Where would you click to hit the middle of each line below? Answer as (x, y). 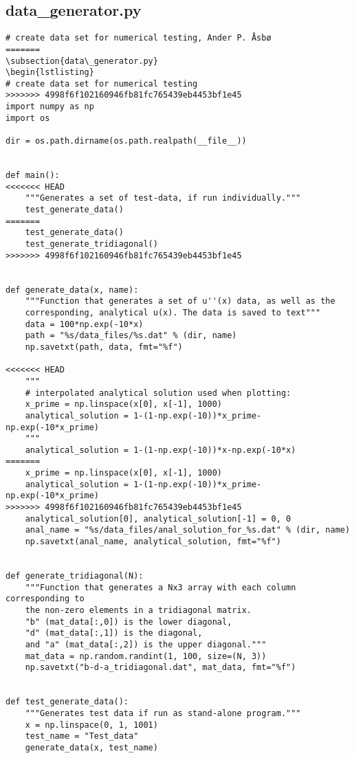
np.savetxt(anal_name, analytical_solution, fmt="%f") (153, 542)
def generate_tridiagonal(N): (75, 576)
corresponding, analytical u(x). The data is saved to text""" (173, 312)
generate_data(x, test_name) (91, 747)
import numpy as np (50, 107)
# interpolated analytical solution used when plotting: (158, 393)
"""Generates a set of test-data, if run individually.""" (163, 198)
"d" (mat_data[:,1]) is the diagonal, (114, 633)
